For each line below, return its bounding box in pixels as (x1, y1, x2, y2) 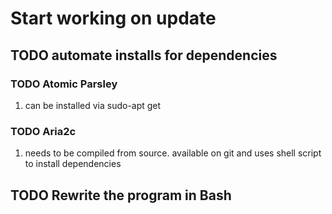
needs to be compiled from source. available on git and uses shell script (24, 147, 322, 159)
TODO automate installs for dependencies (10, 47, 278, 64)
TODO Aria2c (10, 124, 77, 138)
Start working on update (10, 7, 217, 30)
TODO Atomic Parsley (10, 77, 118, 91)
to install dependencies (24, 158, 122, 170)
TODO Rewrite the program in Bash (10, 187, 232, 204)
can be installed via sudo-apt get (24, 99, 162, 111)
